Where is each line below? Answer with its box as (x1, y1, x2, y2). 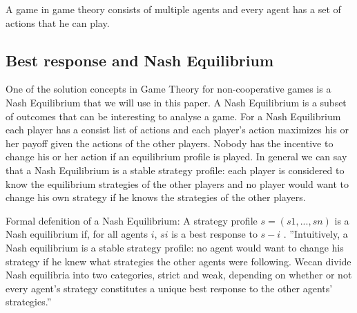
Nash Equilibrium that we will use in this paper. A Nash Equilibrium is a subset (6, 95, 347, 109)
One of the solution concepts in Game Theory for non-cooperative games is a (6, 82, 331, 96)
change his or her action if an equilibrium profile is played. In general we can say (6, 149, 347, 164)
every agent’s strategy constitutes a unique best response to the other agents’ (6, 281, 333, 295)
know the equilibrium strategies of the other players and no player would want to (6, 176, 349, 191)
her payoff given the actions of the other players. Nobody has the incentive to (6, 135, 334, 150)
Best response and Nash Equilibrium (6, 49, 273, 70)
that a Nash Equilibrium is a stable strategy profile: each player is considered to (6, 162, 345, 177)
